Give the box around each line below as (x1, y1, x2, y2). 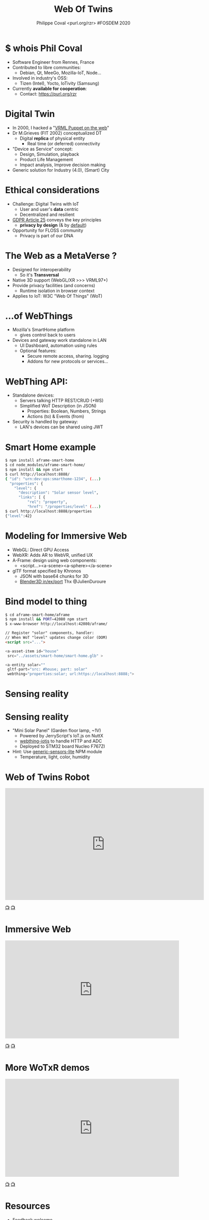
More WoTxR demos (5, 1062, 90, 1073)
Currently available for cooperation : (12, 86, 87, 92)
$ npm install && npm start (5, 467, 64, 472)
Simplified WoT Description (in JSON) (19, 403, 97, 409)
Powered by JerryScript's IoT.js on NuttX (19, 733, 103, 739)
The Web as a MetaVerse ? (5, 250, 117, 261)
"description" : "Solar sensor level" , (18, 490, 99, 496)
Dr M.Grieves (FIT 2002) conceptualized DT (12, 130, 102, 136)
